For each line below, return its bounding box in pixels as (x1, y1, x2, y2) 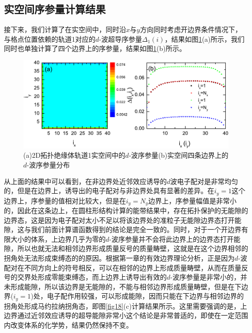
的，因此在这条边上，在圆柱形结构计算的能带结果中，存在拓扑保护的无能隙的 (4, 205, 248, 216)
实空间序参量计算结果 (4, 1, 106, 17)
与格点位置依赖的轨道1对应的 (4, 33, 95, 44)
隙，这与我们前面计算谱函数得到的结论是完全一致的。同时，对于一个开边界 (4, 224, 241, 234)
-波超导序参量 (99, 33, 142, 44)
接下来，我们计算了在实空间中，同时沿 (4, 24, 126, 34)
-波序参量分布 (27, 159, 70, 169)
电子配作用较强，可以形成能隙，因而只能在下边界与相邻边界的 (47, 291, 244, 301)
